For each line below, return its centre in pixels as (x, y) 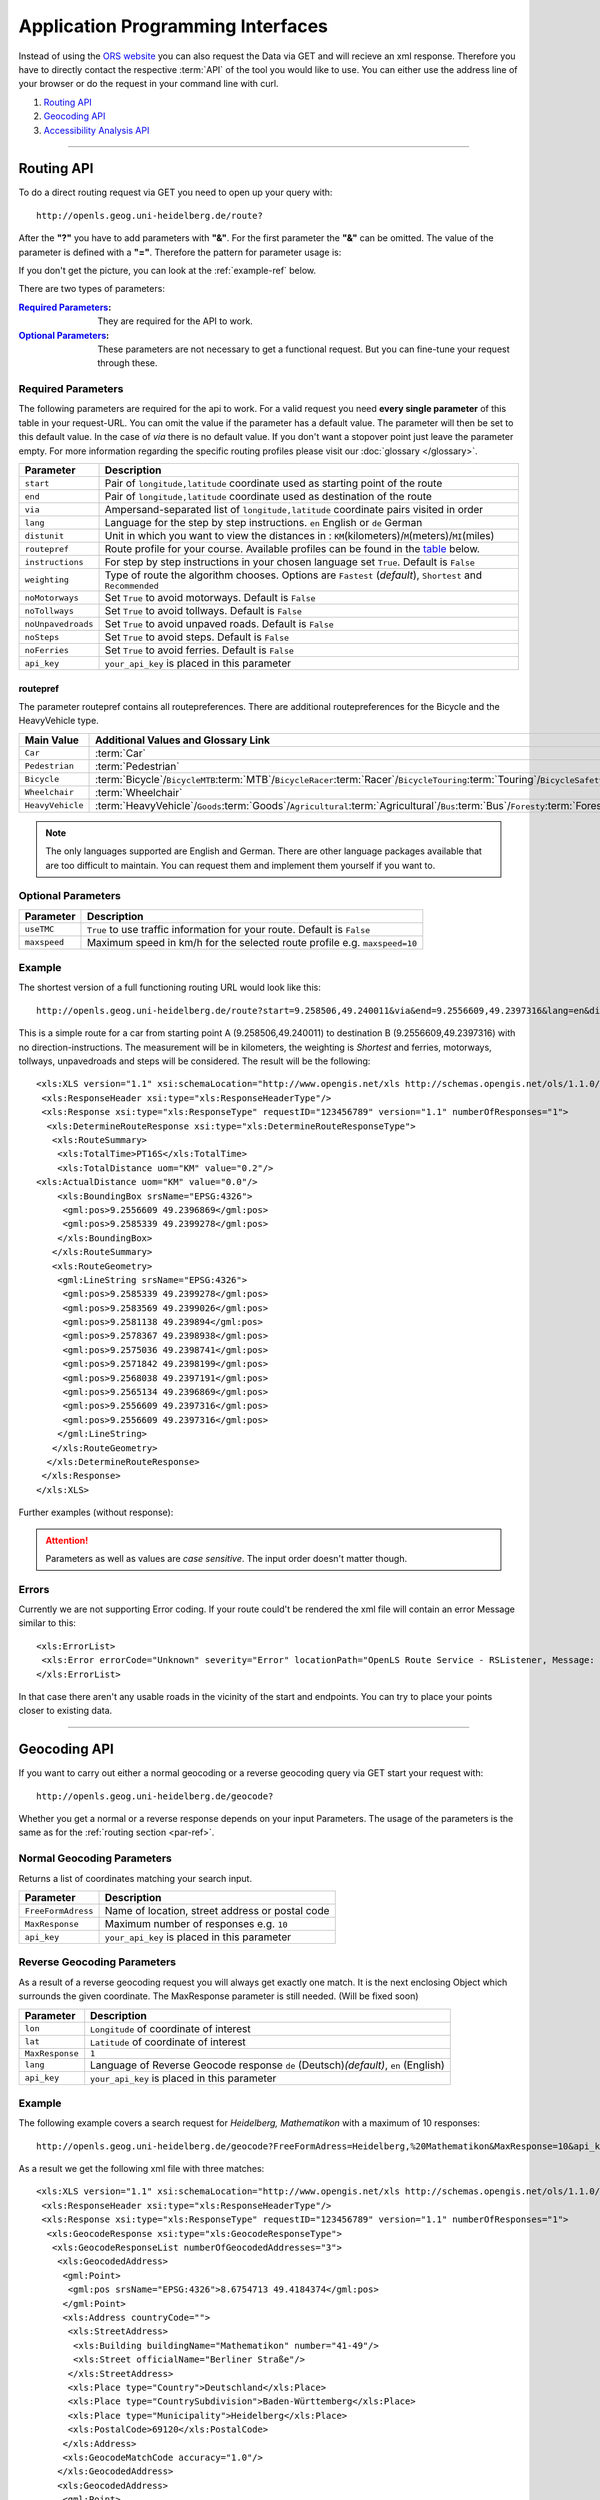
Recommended (131, 586)
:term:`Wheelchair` (139, 792)
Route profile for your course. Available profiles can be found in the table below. (292, 549)
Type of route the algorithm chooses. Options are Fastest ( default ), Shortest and (293, 575)
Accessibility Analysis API (96, 130)
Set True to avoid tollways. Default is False (203, 611)
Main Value (52, 740)
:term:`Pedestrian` (137, 766)
